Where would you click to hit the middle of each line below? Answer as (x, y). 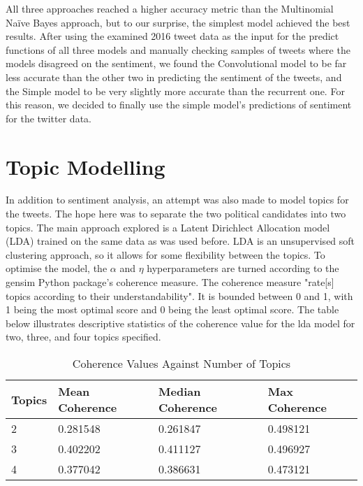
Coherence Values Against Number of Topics (181, 363)
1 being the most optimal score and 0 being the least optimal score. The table (172, 309)
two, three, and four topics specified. (83, 337)
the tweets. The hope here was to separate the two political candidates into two (176, 214)
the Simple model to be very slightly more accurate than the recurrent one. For (175, 91)
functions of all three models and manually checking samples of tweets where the (178, 49)
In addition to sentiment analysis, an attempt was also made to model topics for (177, 200)
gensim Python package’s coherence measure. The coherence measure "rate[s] (170, 282)
